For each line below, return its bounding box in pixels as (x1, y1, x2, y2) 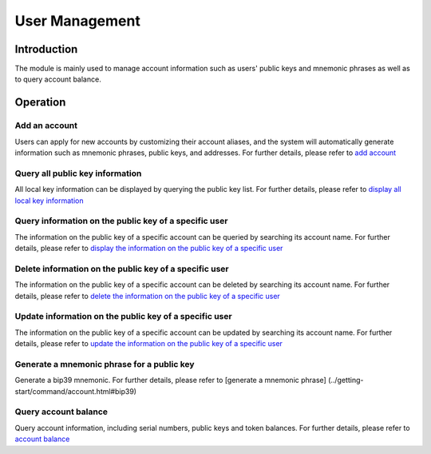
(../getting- (327, 376, 364, 385)
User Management (14, 12, 141, 30)
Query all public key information (14, 168, 142, 179)
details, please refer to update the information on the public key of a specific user (14, 339, 283, 348)
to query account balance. (14, 74, 101, 84)
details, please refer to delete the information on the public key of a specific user (14, 291, 281, 301)
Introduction (14, 42, 78, 56)
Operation (14, 96, 66, 110)
